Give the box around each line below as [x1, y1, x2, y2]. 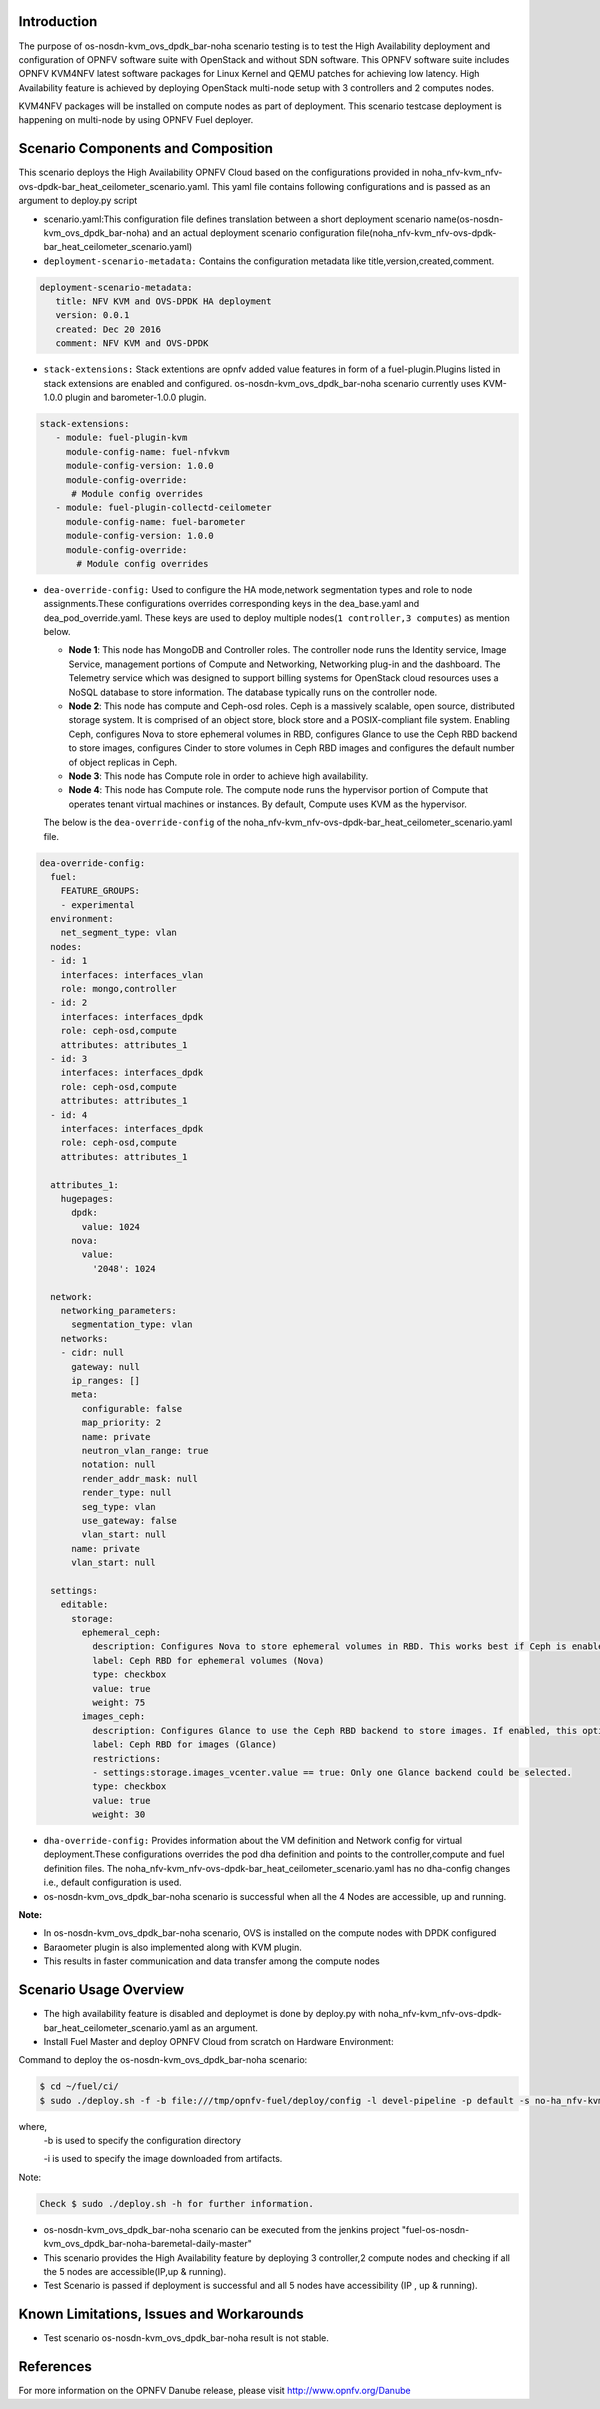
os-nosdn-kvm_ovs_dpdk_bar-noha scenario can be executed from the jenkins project [43, 2223, 400, 2235]
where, [18, 2120, 48, 2132]
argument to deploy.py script [18, 195, 138, 207]
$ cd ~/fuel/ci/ [39, 2081, 120, 2092]
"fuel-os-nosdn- [401, 2223, 470, 2235]
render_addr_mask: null [81, 1473, 199, 1484]
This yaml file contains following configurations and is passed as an [211, 180, 491, 192]
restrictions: [91, 1753, 162, 1764]
